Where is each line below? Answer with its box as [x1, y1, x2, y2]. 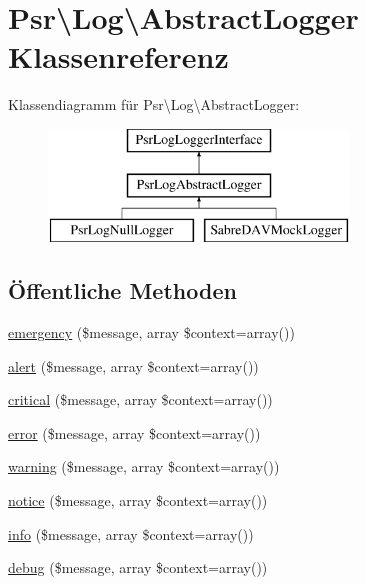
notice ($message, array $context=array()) [8, 490, 268, 511]
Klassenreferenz [8, 36, 229, 77]
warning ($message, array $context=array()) [8, 456, 280, 477]
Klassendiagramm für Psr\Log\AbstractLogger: [8, 94, 300, 115]
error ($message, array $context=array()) [8, 422, 261, 443]
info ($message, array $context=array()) [8, 523, 254, 544]
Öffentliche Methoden [8, 275, 237, 306]
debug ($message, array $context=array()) [8, 557, 268, 578]
